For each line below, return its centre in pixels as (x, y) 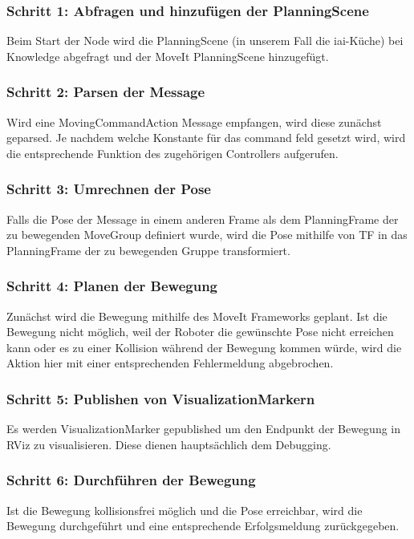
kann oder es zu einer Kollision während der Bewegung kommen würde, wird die (204, 347)
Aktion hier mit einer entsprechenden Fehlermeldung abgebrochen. (170, 363)
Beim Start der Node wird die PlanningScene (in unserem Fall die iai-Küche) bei (205, 41)
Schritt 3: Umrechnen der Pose (109, 189)
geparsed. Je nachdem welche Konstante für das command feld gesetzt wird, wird (206, 138)
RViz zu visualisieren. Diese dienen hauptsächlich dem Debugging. (169, 444)
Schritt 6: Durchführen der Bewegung (131, 480)
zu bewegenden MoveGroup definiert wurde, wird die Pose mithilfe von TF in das (207, 235)
